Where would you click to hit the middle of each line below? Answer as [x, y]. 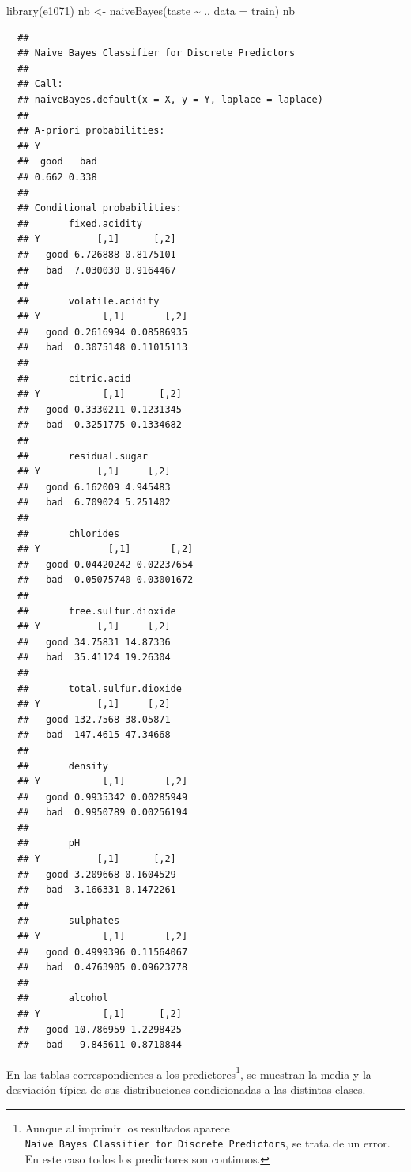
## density [63, 766]
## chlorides [69, 533]
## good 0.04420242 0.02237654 [106, 564]
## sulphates [69, 921]
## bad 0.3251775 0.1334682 [100, 425]
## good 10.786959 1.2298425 [100, 1029]
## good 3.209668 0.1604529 [97, 874]
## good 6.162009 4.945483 [94, 487]
